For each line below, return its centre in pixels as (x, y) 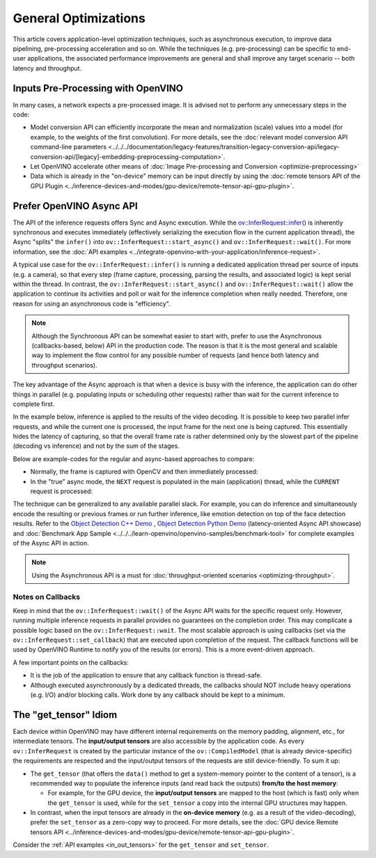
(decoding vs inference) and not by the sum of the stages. (96, 446)
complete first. (34, 404)
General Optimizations (79, 18)
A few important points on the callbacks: (71, 662)
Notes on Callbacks (46, 596)
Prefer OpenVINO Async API (76, 206)
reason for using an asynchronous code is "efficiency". (92, 303)
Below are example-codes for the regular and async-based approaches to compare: (134, 459)
